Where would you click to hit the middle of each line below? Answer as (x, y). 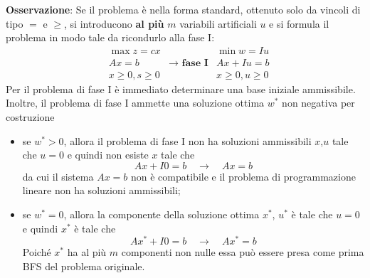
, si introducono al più (114, 23)
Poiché (37, 252)
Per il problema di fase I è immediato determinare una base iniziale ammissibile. (181, 89)
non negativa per (318, 103)
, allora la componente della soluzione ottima (162, 214)
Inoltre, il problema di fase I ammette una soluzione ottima (135, 103)
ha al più (87, 252)
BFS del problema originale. (84, 266)
